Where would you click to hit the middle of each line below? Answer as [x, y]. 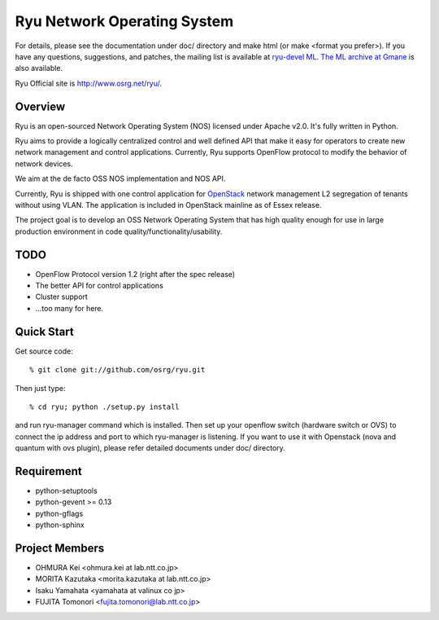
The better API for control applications [100, 286]
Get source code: [44, 351]
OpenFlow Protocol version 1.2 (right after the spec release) [135, 274]
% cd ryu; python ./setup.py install [105, 407]
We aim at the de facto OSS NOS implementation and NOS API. [120, 178]
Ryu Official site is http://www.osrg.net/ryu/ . [89, 83]
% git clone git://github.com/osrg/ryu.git [117, 370]
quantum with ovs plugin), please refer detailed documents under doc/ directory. [150, 448]
